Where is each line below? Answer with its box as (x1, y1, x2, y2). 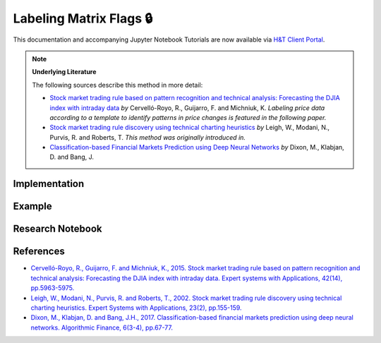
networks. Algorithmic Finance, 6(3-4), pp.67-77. (30, 323, 173, 332)
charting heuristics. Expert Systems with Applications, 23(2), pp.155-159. (30, 303, 243, 312)
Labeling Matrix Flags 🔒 (13, 11, 153, 26)
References (13, 246, 65, 258)
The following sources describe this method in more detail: (32, 80, 203, 89)
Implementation (13, 178, 85, 190)
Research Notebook (13, 223, 102, 235)
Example (13, 200, 52, 212)
